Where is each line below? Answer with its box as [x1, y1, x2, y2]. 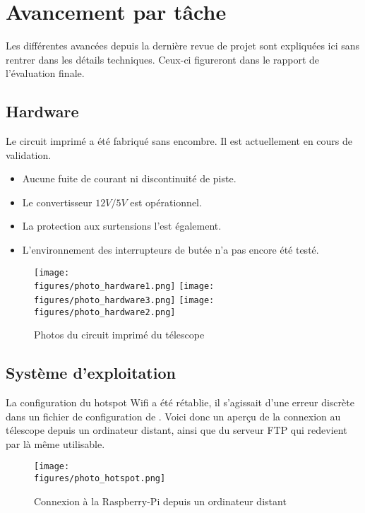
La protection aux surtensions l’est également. [22, 218, 222, 233]
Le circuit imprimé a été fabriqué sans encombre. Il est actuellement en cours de [6, 134, 353, 148]
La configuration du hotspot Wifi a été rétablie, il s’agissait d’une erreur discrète [6, 395, 354, 410]
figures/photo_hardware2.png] [34, 307, 176, 317]
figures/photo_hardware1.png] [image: [34, 281, 215, 292]
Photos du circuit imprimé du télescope [34, 327, 205, 342]
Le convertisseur [22, 194, 92, 209]
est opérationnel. [130, 194, 202, 209]
